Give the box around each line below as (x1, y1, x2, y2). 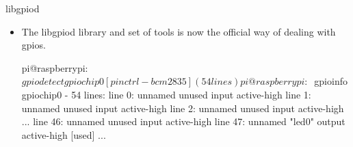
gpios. (21, 38, 46, 52)
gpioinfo (314, 74, 348, 88)
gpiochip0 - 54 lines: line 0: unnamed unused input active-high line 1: (21, 87, 311, 101)
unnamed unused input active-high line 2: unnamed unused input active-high (21, 101, 344, 115)
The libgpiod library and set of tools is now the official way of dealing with (21, 24, 336, 38)
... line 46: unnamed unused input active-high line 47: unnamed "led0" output (21, 114, 345, 129)
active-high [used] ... (21, 127, 106, 142)
